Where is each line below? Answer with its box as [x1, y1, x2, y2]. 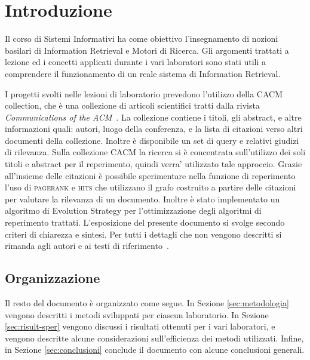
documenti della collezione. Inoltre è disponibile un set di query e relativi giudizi [5, 134, 299, 146]
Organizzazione [5, 269, 100, 287]
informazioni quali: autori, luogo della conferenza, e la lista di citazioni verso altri [5, 122, 303, 135]
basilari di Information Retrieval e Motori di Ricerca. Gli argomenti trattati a [5, 44, 289, 56]
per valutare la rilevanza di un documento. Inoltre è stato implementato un [5, 192, 280, 205]
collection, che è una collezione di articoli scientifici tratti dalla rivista [5, 99, 260, 112]
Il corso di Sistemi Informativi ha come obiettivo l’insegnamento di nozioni [5, 32, 278, 45]
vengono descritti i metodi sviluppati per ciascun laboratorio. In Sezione [5, 308, 269, 321]
